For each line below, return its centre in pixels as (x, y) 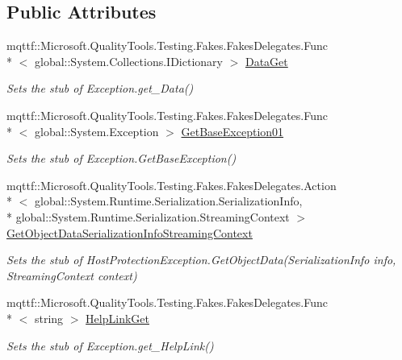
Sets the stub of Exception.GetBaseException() (121, 158)
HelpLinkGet (117, 318)
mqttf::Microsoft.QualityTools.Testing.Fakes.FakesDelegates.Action (172, 185)
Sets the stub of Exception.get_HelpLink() (110, 345)
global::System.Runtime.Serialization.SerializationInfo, (168, 201)
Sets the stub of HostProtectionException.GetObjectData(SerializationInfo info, (201, 260)
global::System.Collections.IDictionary (128, 61)
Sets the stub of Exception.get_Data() (100, 88)
